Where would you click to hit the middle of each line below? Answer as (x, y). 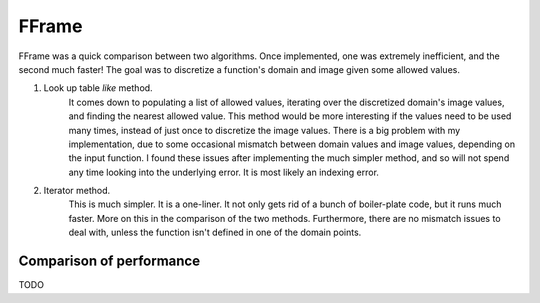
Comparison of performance (109, 261)
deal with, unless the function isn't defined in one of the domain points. (215, 232)
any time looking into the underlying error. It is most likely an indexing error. (224, 172)
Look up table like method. (98, 88)
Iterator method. (77, 191)
